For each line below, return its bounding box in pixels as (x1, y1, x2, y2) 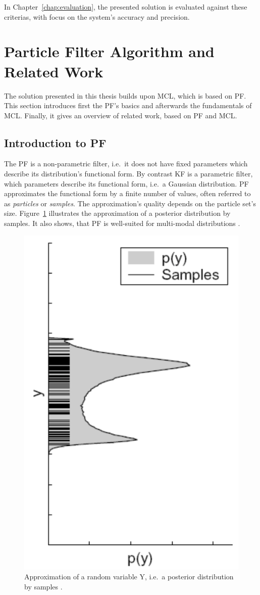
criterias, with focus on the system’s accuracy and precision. (4, 11, 190, 22)
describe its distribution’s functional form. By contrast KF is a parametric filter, (4, 168, 253, 179)
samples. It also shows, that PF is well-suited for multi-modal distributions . (4, 218, 240, 228)
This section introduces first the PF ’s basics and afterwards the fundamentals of (4, 100, 252, 111)
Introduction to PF (4, 134, 107, 150)
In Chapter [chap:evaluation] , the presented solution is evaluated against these (4, 2, 247, 12)
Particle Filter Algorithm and (4, 41, 215, 62)
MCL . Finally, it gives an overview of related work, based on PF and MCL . (4, 110, 237, 120)
